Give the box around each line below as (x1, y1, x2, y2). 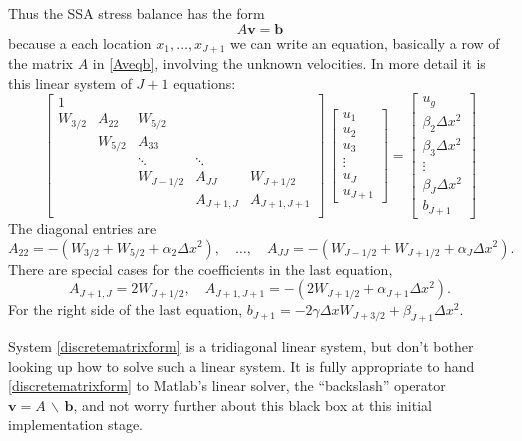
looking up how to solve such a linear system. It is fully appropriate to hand (8, 355, 475, 376)
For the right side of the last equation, (8, 299, 243, 320)
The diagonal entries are (8, 217, 157, 238)
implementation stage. (8, 414, 144, 435)
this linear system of (8, 72, 132, 93)
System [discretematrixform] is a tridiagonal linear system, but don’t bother (8, 335, 474, 356)
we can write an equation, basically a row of (229, 32, 500, 53)
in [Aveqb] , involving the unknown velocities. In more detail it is (92, 53, 486, 74)
